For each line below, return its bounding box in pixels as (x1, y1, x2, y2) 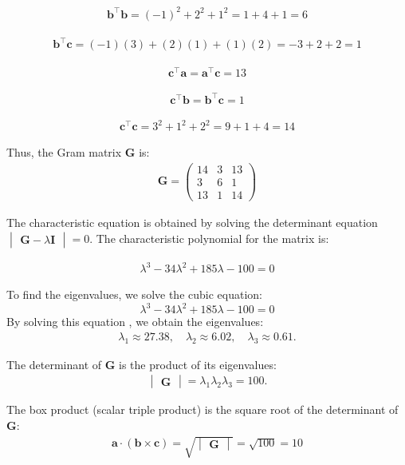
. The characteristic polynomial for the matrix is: (89, 229, 329, 246)
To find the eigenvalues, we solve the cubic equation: (6, 286, 262, 303)
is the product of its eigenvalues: (119, 356, 277, 372)
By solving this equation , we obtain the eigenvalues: (6, 313, 264, 330)
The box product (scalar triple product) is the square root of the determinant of (6, 401, 399, 418)
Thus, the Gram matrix (6, 144, 122, 161)
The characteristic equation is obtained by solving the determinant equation (6, 214, 378, 231)
